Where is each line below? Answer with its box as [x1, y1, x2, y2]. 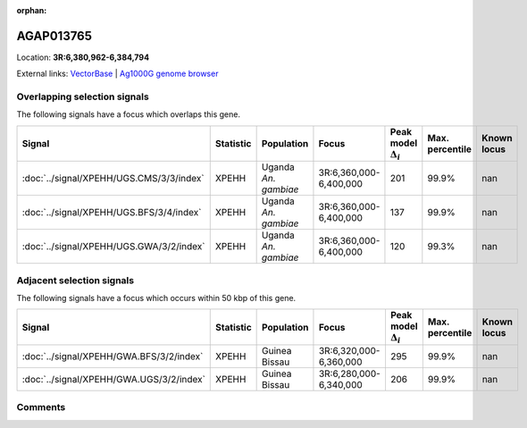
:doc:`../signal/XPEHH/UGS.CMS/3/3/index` [21, 172, 205, 185]
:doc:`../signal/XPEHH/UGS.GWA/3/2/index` [21, 240, 205, 253]
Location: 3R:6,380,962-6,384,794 [16, 52, 150, 63]
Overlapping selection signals [16, 90, 149, 103]
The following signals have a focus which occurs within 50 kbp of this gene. [16, 292, 297, 303]
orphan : [16, 5, 47, 15]
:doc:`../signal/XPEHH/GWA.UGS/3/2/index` [21, 373, 205, 385]
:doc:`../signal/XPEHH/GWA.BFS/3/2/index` [21, 349, 204, 362]
